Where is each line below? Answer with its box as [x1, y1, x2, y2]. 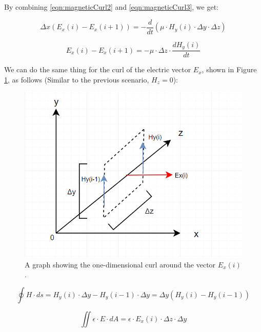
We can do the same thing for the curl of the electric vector [4, 64, 191, 75]
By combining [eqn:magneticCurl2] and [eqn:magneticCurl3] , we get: [4, 2, 218, 12]
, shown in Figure [202, 64, 257, 75]
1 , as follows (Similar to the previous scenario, [4, 74, 149, 85]
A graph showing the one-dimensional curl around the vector [25, 259, 216, 269]
